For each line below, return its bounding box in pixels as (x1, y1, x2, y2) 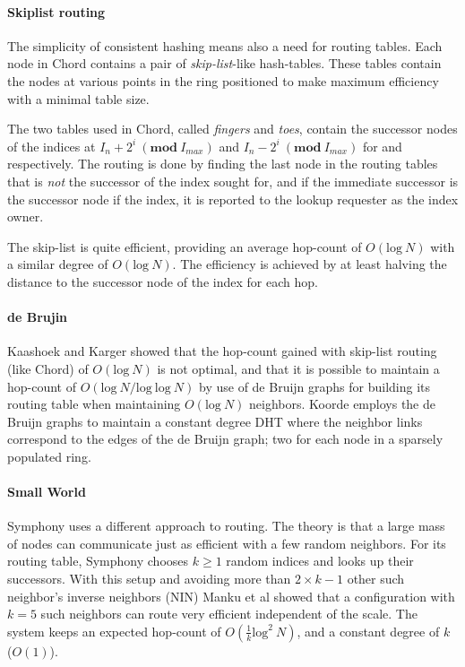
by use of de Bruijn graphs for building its (199, 377, 431, 395)
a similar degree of (7, 255, 108, 273)
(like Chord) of (7, 359, 89, 377)
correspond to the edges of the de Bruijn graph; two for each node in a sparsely (7, 429, 443, 448)
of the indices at (7, 136, 96, 155)
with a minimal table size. (7, 89, 150, 108)
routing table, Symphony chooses (7, 551, 189, 570)
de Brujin (7, 308, 68, 326)
